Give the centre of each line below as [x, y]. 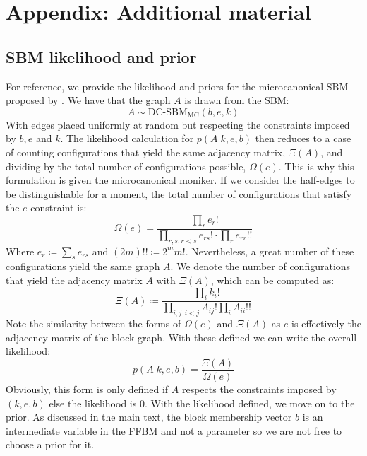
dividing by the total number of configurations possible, [126, 166]
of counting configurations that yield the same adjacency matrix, [146, 152]
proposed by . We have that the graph [88, 100]
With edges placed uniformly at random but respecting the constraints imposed [178, 124]
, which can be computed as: [272, 280]
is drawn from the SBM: [237, 100]
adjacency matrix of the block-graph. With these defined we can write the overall [181, 337]
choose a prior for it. [50, 444]
